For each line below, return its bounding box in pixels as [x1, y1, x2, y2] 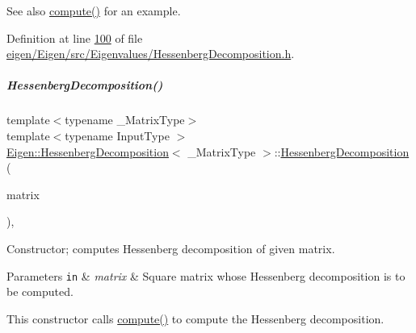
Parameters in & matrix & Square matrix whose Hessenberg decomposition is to [6, 267, 405, 284]
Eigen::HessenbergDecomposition [6, 143, 169, 160]
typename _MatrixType [65, 111, 185, 128]
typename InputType [65, 127, 170, 144]
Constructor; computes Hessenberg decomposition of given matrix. [6, 239, 335, 256]
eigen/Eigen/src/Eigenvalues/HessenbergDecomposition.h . [6, 45, 295, 62]
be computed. [6, 283, 74, 300]
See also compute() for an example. [6, 2, 181, 19]
